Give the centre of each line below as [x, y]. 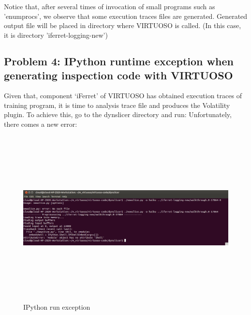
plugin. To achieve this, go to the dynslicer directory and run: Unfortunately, [118, 114]
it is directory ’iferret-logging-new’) [56, 35]
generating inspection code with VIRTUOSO [118, 75]
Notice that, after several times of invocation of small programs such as [110, 6]
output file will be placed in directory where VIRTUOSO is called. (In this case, [123, 25]
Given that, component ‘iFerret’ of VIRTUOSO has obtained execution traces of [123, 95]
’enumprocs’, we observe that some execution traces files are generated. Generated [126, 16]
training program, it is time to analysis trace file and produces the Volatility [117, 105]
